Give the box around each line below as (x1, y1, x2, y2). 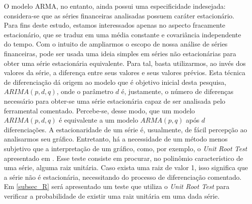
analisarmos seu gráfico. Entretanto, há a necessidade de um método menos (4, 134, 228, 144)
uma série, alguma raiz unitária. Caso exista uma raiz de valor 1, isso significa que (4, 162, 248, 173)
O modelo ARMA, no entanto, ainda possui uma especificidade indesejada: (4, 1, 226, 11)
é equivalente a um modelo (59, 115, 138, 125)
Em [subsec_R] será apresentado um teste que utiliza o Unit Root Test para (4, 181, 230, 191)
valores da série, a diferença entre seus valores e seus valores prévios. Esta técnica (4, 67, 246, 78)
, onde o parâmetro (56, 86, 113, 96)
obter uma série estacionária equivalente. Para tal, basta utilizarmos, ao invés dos (4, 58, 246, 68)
